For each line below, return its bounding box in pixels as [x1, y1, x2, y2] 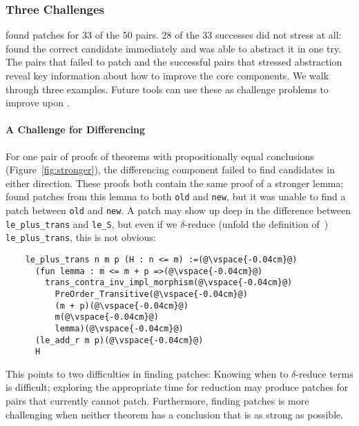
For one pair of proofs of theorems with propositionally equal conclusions [6, 148, 314, 163]
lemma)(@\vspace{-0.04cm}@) [55, 323, 184, 333]
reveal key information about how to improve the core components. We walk [6, 68, 329, 82]
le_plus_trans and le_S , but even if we [6, 216, 177, 231]
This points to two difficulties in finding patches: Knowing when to [6, 366, 289, 380]
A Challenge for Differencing [6, 122, 146, 137]
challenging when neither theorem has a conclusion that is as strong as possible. [6, 407, 344, 421]
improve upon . [6, 95, 70, 110]
